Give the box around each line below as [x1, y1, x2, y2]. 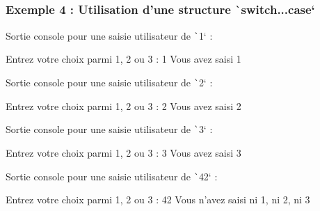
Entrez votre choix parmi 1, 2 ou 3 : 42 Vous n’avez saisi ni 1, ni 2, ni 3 [6, 192, 310, 207]
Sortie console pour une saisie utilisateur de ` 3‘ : [6, 122, 213, 136]
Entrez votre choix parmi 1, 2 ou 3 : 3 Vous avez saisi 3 [6, 145, 241, 159]
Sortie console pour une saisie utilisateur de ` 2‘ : [6, 75, 213, 90]
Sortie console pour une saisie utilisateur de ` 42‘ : [6, 169, 218, 183]
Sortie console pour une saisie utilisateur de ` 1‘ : [6, 28, 213, 42]
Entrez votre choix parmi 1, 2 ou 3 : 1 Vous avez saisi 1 [6, 52, 241, 66]
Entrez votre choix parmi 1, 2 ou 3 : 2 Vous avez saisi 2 [6, 98, 241, 113]
